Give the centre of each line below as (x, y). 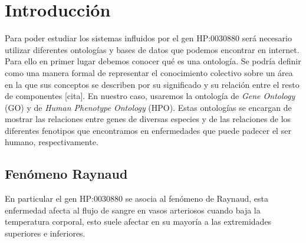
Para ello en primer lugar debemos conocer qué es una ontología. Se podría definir (153, 61)
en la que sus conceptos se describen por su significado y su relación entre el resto (152, 84)
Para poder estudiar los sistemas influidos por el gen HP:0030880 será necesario (148, 38)
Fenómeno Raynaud (66, 174)
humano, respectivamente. (52, 142)
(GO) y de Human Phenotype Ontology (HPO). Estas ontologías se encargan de (148, 107)
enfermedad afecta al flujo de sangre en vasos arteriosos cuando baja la (133, 210)
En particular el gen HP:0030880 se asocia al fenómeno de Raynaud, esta (136, 198)
